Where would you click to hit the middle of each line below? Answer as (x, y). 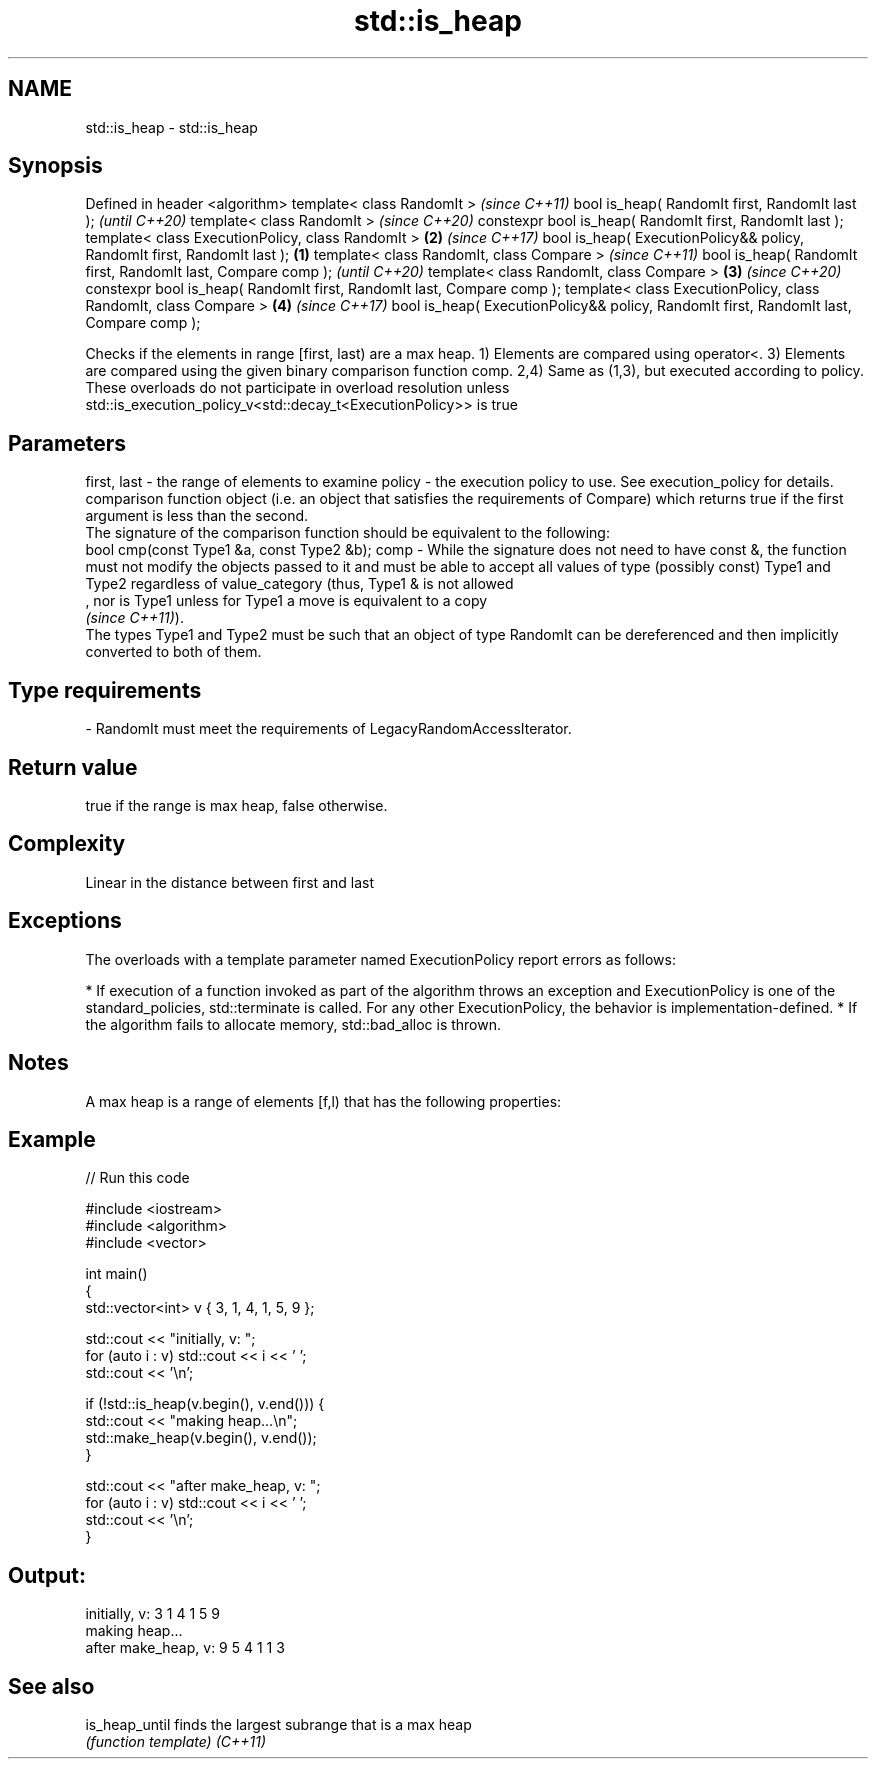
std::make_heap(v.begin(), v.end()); (201, 1438)
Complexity (67, 844)
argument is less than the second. (197, 516)
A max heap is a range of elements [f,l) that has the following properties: (323, 1101)
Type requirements (105, 690)
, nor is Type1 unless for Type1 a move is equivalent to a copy (286, 601)
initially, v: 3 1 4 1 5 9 (152, 1614)
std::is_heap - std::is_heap (171, 127)
